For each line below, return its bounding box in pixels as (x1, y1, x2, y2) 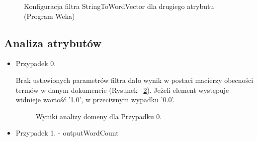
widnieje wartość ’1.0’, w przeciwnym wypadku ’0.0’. (15, 94, 175, 105)
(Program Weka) (24, 10, 75, 21)
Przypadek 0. (15, 58, 56, 69)
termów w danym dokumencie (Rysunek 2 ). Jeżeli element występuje (15, 84, 229, 95)
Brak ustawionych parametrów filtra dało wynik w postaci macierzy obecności (15, 74, 254, 85)
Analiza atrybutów (4, 35, 102, 50)
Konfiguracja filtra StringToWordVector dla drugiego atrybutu (24, 1, 214, 11)
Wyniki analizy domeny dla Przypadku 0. (35, 111, 162, 121)
